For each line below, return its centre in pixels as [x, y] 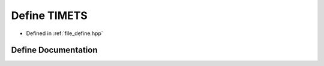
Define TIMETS [49, 15]
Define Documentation [54, 50]
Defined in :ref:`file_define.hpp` [64, 33]
